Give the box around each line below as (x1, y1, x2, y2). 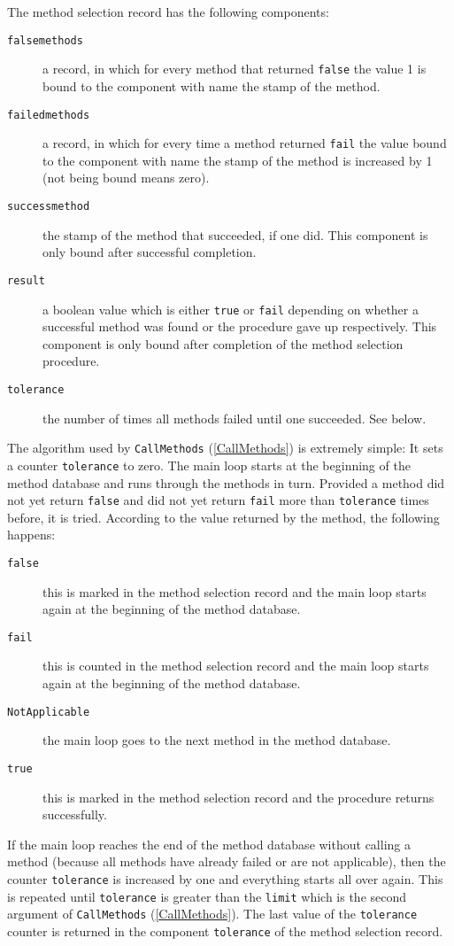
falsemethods (7, 34, 83, 47)
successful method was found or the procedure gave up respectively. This (42, 317, 437, 336)
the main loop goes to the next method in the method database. (42, 731, 391, 749)
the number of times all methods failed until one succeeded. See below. (42, 408, 427, 427)
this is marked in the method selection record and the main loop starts (42, 582, 427, 601)
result (7, 274, 45, 287)
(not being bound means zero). (42, 168, 210, 187)
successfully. (42, 805, 107, 824)
